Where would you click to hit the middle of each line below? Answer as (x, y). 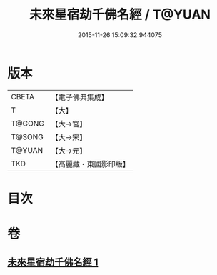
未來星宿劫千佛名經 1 (53, 262)
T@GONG (27, 124)
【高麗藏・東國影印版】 (90, 164)
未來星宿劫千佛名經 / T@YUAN (120, 15)
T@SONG (27, 136)
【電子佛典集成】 (80, 97)
